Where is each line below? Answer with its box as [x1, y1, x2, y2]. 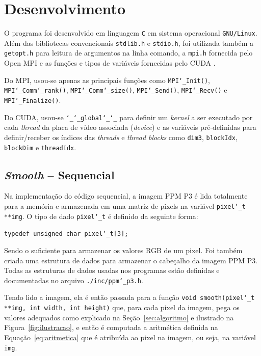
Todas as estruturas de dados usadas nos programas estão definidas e [4, 265, 220, 276]
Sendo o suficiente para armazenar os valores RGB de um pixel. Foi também [4, 244, 243, 255]
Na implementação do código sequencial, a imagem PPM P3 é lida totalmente [4, 190, 248, 201]
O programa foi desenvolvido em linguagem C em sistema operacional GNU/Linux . [4, 28, 257, 38]
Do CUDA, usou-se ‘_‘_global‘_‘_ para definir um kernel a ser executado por [4, 112, 253, 122]
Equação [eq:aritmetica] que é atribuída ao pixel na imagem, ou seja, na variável [4, 332, 256, 342]
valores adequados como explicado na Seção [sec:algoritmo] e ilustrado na [4, 312, 234, 322]
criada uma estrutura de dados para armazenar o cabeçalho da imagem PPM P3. [4, 255, 258, 265]
